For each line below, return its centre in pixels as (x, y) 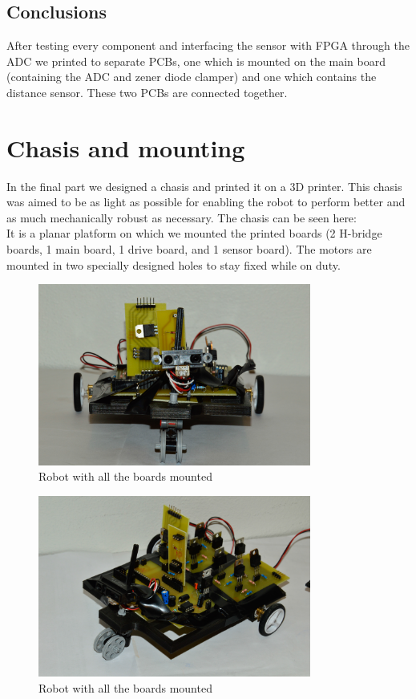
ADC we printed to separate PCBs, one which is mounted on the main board (196, 61)
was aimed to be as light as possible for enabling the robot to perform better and (206, 202)
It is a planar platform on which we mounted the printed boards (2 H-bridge (194, 233)
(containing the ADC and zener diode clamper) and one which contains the (192, 77)
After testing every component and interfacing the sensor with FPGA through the (208, 45)
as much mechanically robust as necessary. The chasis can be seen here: (182, 217)
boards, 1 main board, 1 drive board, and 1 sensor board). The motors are (189, 249)
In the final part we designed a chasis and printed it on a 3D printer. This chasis (204, 186)
